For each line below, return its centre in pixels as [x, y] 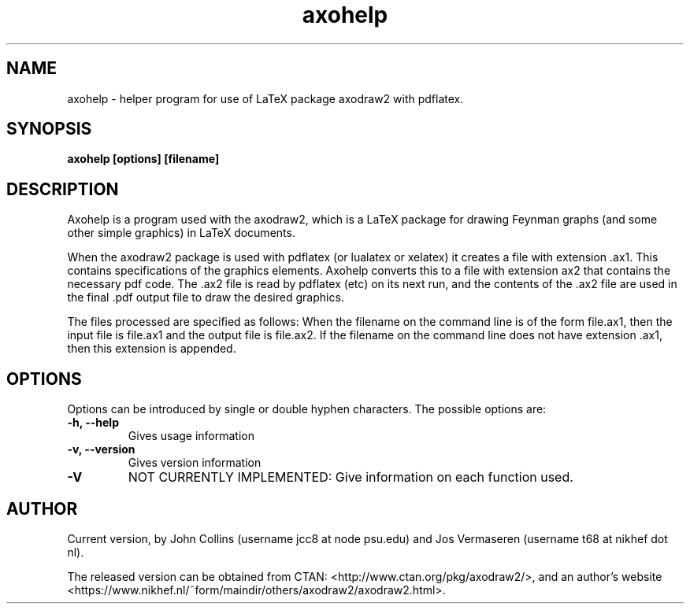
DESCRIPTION [63, 189]
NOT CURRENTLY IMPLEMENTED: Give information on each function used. [351, 477]
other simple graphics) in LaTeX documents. [181, 233]
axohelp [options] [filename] [143, 159]
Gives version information [195, 463]
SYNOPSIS [49, 129]
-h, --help [93, 423]
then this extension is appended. [152, 349]
